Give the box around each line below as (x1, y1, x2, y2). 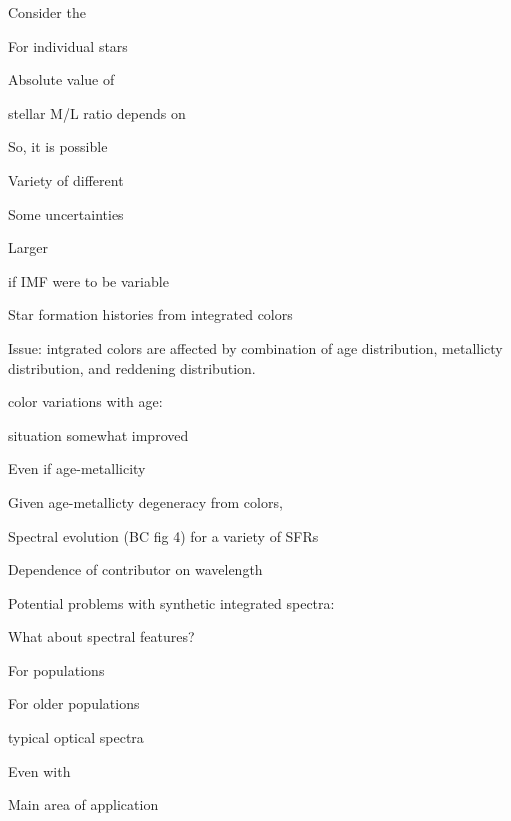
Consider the (8, 2, 86, 22)
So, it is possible (8, 136, 108, 157)
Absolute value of (8, 69, 115, 90)
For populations (8, 659, 105, 680)
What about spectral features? (8, 626, 195, 647)
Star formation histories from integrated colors (8, 304, 293, 325)
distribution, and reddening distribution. (8, 357, 256, 378)
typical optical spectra (8, 727, 144, 748)
